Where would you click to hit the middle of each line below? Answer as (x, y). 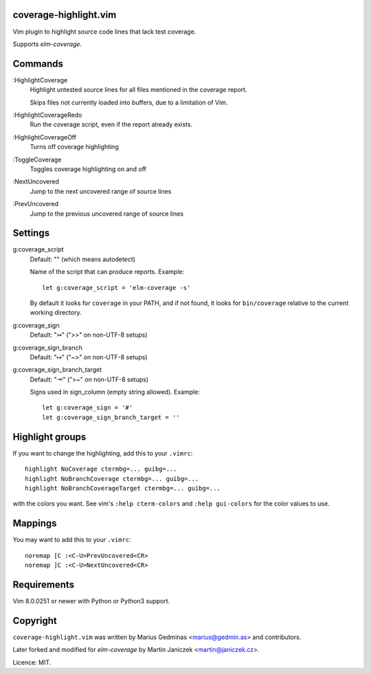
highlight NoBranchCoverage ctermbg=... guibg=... (112, 479)
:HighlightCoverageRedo (47, 115)
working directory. (56, 313)
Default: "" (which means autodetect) (82, 259)
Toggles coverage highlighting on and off (88, 169)
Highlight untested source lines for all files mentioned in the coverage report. (138, 90)
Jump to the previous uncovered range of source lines (107, 214)
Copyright (35, 621)
